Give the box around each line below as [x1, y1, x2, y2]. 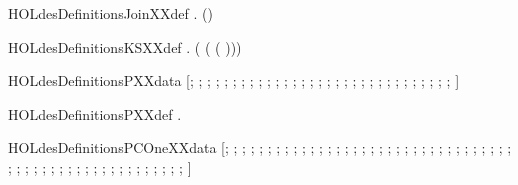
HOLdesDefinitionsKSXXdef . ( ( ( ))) [8, 36, 242, 57]
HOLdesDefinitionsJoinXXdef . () [8, 3, 213, 23]
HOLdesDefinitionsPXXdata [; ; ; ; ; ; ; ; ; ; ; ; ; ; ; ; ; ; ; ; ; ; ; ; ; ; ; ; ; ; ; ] [8, 70, 460, 91]
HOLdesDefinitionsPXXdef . [8, 103, 182, 124]
